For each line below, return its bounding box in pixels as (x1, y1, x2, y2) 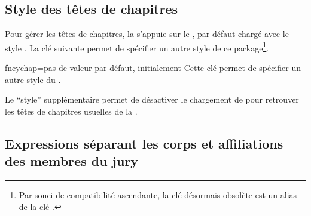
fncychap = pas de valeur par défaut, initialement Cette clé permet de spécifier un (5, 61, 301, 74)
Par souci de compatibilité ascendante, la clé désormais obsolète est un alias (19, 189, 297, 201)
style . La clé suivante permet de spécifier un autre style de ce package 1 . (5, 39, 269, 54)
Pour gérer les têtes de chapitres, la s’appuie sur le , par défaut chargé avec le (5, 27, 289, 40)
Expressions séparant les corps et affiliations (5, 134, 283, 152)
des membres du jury (5, 152, 139, 170)
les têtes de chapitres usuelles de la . (5, 104, 138, 117)
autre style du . (5, 73, 61, 85)
